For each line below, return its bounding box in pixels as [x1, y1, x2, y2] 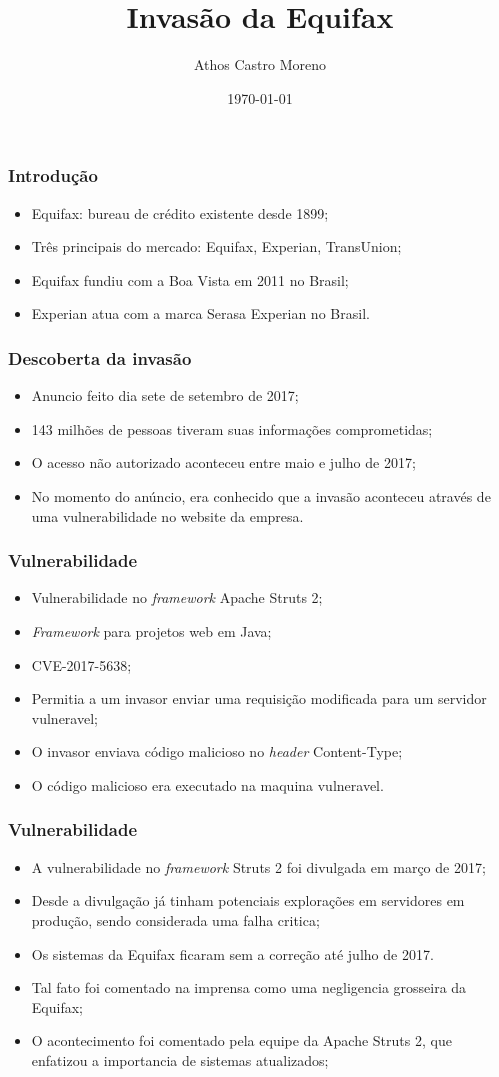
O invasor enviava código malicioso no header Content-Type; [31, 741, 403, 762]
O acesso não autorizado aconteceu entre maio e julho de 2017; [31, 452, 416, 473]
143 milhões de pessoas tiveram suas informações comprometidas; [31, 418, 433, 439]
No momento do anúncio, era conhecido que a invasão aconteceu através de [31, 485, 491, 506]
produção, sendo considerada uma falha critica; [31, 909, 320, 930]
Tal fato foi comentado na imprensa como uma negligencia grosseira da [31, 977, 467, 998]
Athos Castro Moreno [193, 54, 327, 75]
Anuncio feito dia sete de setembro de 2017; [31, 385, 299, 406]
